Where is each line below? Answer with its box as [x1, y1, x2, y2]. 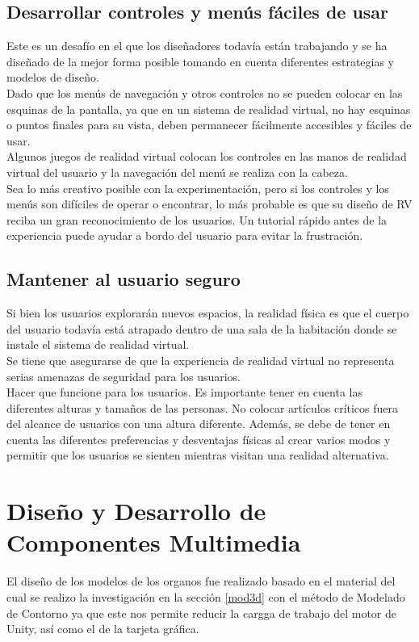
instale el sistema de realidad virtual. [6, 336, 190, 353]
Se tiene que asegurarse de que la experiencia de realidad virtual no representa [6, 351, 395, 368]
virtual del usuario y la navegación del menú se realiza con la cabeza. [6, 163, 348, 180]
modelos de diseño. [6, 69, 99, 86]
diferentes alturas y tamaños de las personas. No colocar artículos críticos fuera [6, 399, 399, 416]
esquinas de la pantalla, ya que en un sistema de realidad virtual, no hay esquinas [6, 100, 411, 117]
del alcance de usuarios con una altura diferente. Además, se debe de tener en [6, 415, 391, 432]
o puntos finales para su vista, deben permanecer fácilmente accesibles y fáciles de [6, 116, 412, 133]
